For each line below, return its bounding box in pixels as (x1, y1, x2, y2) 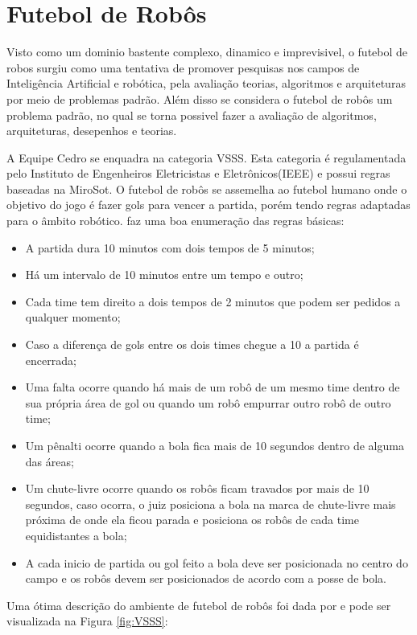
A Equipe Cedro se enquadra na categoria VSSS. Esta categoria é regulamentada (6, 149, 407, 166)
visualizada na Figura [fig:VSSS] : (6, 612, 168, 629)
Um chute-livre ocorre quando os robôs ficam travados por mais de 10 (25, 480, 370, 497)
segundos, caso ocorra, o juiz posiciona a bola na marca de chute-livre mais (25, 495, 396, 512)
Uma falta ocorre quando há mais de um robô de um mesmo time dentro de (25, 379, 400, 395)
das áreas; (25, 453, 74, 469)
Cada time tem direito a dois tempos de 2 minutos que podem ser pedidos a (25, 293, 401, 309)
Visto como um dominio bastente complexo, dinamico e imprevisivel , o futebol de (6, 43, 408, 60)
